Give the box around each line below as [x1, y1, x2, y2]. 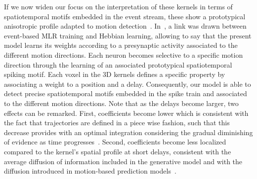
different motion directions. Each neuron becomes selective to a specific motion [4, 49, 243, 60]
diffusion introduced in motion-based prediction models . [4, 166, 176, 176]
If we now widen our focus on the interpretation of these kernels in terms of [4, 1, 233, 11]
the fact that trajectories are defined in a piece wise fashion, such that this [4, 117, 230, 128]
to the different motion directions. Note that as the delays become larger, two [4, 98, 239, 108]
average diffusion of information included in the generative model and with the [4, 156, 243, 166]
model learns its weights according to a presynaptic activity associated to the [4, 40, 238, 50]
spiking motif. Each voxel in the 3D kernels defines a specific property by [4, 69, 225, 79]
